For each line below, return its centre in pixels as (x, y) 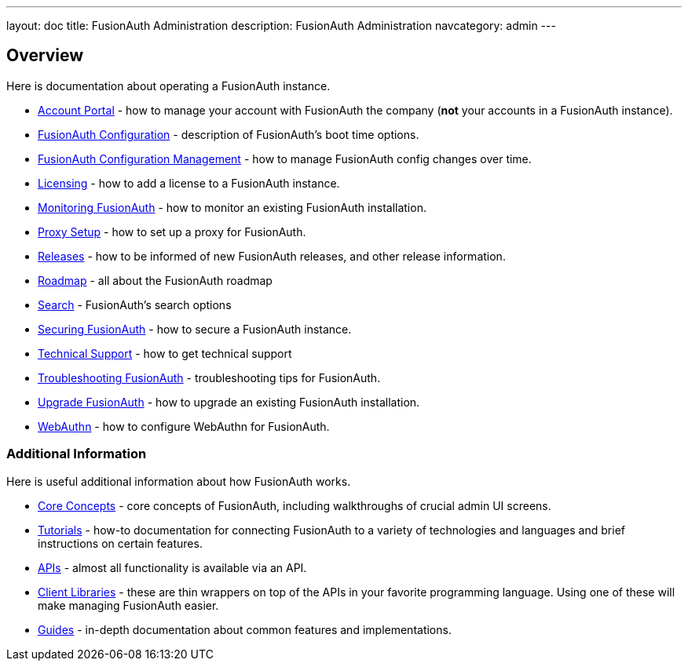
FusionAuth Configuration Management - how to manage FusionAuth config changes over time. (285, 159)
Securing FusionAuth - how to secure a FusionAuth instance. (195, 329)
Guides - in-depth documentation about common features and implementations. (245, 629)
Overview (45, 56)
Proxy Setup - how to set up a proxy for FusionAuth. (172, 231)
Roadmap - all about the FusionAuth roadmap (155, 280)
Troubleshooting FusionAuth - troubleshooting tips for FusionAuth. (209, 377)
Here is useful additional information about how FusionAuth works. (179, 481)
